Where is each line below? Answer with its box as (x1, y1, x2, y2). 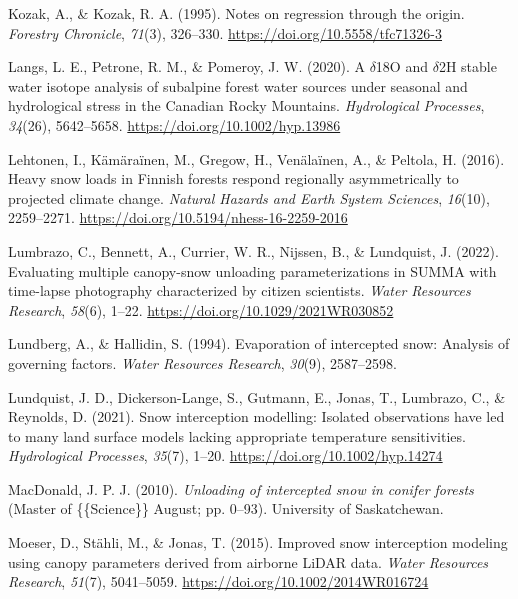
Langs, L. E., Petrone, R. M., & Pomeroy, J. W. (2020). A (8, 56, 365, 77)
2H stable (438, 56, 497, 77)
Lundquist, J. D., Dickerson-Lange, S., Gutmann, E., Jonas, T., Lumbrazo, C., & (8, 386, 506, 407)
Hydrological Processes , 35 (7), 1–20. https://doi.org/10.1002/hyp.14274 (8, 445, 443, 466)
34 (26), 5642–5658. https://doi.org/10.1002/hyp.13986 (8, 114, 341, 135)
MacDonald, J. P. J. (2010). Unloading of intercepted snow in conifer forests (8, 478, 474, 499)
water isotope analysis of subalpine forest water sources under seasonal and (8, 75, 468, 96)
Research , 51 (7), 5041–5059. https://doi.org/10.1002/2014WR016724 (8, 571, 429, 592)
